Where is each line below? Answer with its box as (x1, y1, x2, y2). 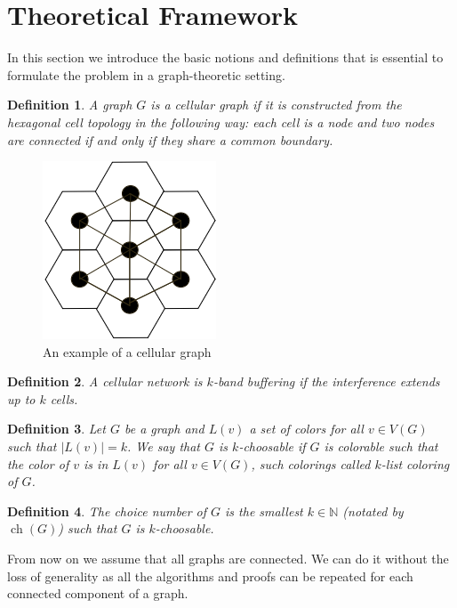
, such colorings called (251, 454, 371, 473)
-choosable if (238, 437, 306, 456)
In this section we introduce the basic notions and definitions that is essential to (7, 48, 444, 67)
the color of (7, 454, 69, 473)
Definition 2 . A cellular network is (7, 372, 203, 391)
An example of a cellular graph (43, 342, 212, 361)
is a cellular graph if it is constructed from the (150, 95, 402, 114)
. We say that (127, 437, 200, 456)
